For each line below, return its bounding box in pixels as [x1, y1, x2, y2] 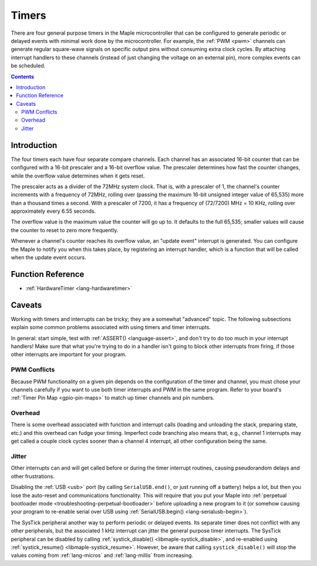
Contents [11, 73, 35, 80]
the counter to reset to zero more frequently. [11, 226, 119, 233]
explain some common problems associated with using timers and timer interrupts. [11, 324, 211, 331]
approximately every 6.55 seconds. [11, 207, 96, 215]
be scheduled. [11, 62, 46, 69]
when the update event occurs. [11, 254, 86, 261]
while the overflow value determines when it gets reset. [11, 172, 145, 179]
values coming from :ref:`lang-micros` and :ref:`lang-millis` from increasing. [11, 552, 194, 559]
